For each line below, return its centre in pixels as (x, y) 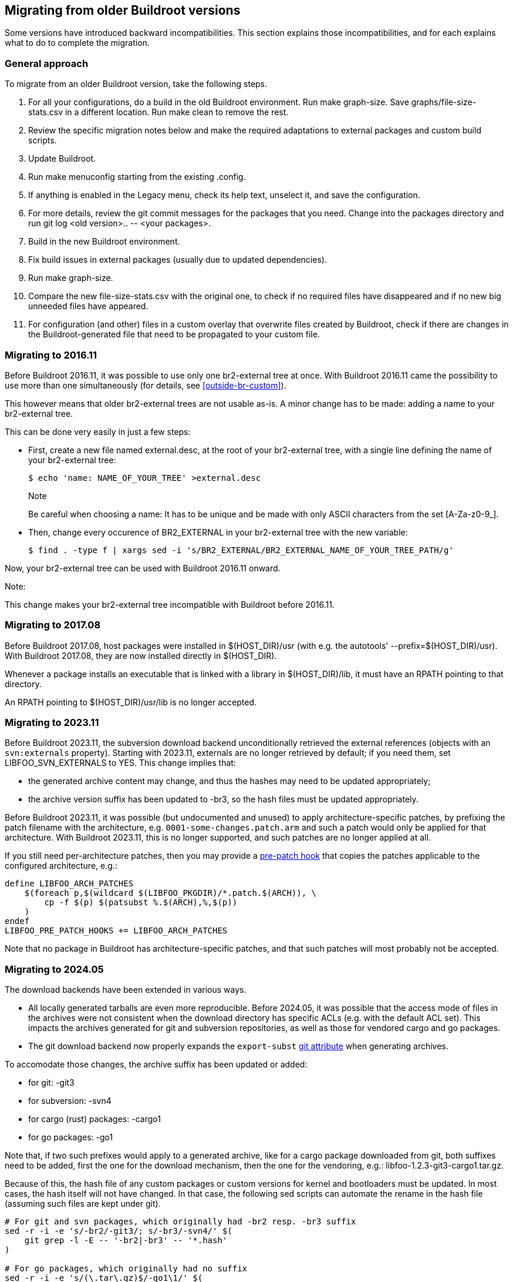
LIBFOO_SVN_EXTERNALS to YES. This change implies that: (120, 763)
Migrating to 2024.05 (54, 969)
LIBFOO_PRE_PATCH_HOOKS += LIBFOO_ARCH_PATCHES (116, 931)
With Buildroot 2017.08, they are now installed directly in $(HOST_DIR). (141, 655)
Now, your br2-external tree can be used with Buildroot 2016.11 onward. (143, 568)
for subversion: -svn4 (70, 1101)
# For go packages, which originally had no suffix (126, 1269)
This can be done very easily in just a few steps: (98, 431)
